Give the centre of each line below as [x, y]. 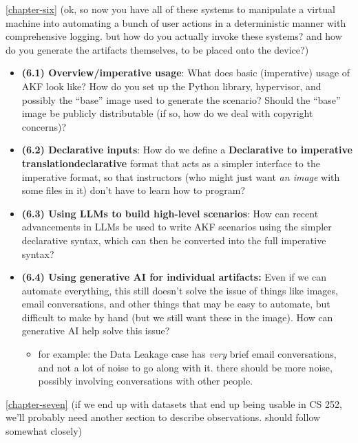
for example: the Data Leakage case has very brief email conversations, [187, 354]
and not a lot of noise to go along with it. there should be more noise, [185, 367]
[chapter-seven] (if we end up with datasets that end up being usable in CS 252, [174, 403]
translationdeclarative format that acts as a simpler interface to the [171, 163]
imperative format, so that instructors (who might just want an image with [181, 176]
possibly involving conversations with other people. [146, 381]
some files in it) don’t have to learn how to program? [133, 190]
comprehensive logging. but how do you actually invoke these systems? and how [174, 36]
